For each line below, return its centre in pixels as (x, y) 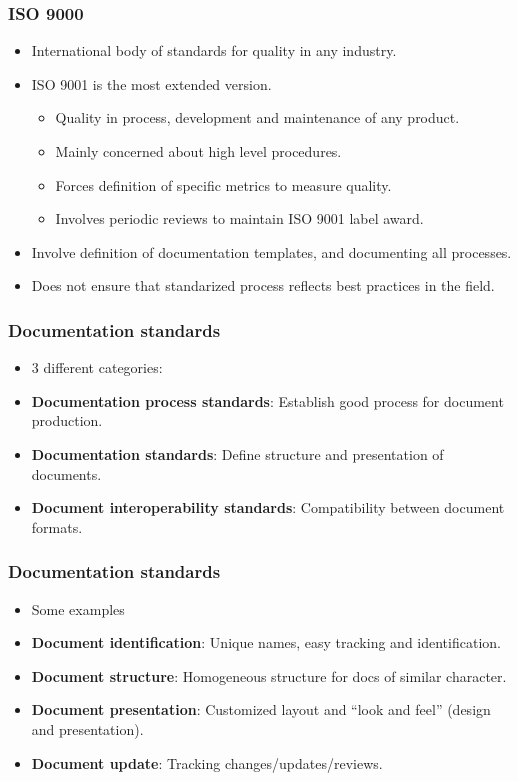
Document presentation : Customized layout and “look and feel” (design (261, 709)
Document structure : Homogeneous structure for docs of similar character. (269, 675)
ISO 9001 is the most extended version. (151, 83)
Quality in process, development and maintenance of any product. (257, 117)
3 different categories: (97, 367)
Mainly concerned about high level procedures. (198, 151)
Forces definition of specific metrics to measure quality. (223, 184)
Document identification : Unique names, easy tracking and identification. (266, 642)
